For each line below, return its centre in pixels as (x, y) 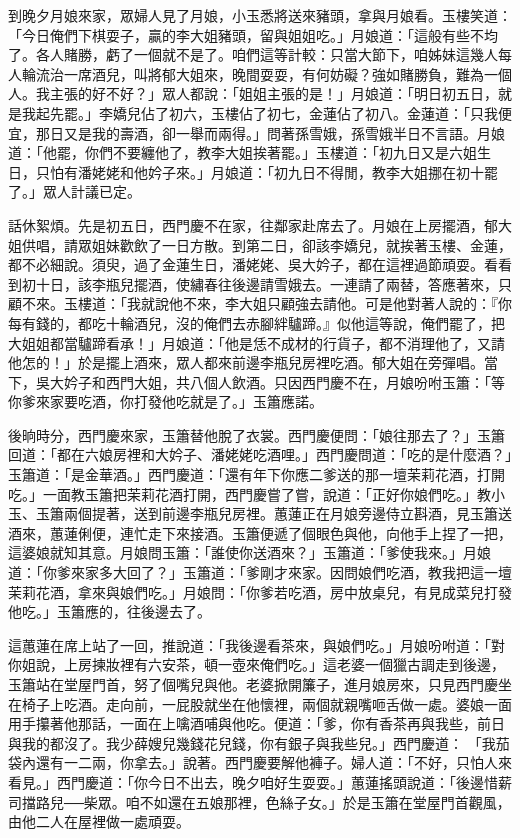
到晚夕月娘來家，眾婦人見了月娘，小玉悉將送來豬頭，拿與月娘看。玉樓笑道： (260, 15)
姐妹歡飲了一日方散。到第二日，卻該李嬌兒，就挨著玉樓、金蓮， (301, 244)
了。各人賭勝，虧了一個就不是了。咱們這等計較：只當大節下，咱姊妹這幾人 (253, 54)
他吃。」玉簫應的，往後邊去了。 (109, 611)
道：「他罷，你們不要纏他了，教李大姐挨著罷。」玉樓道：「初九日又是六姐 (242, 152)
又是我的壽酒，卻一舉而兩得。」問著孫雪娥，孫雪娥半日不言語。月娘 (284, 132)
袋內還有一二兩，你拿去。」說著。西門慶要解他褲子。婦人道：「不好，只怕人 (253, 762)
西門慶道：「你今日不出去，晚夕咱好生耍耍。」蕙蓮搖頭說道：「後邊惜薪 (284, 781)
